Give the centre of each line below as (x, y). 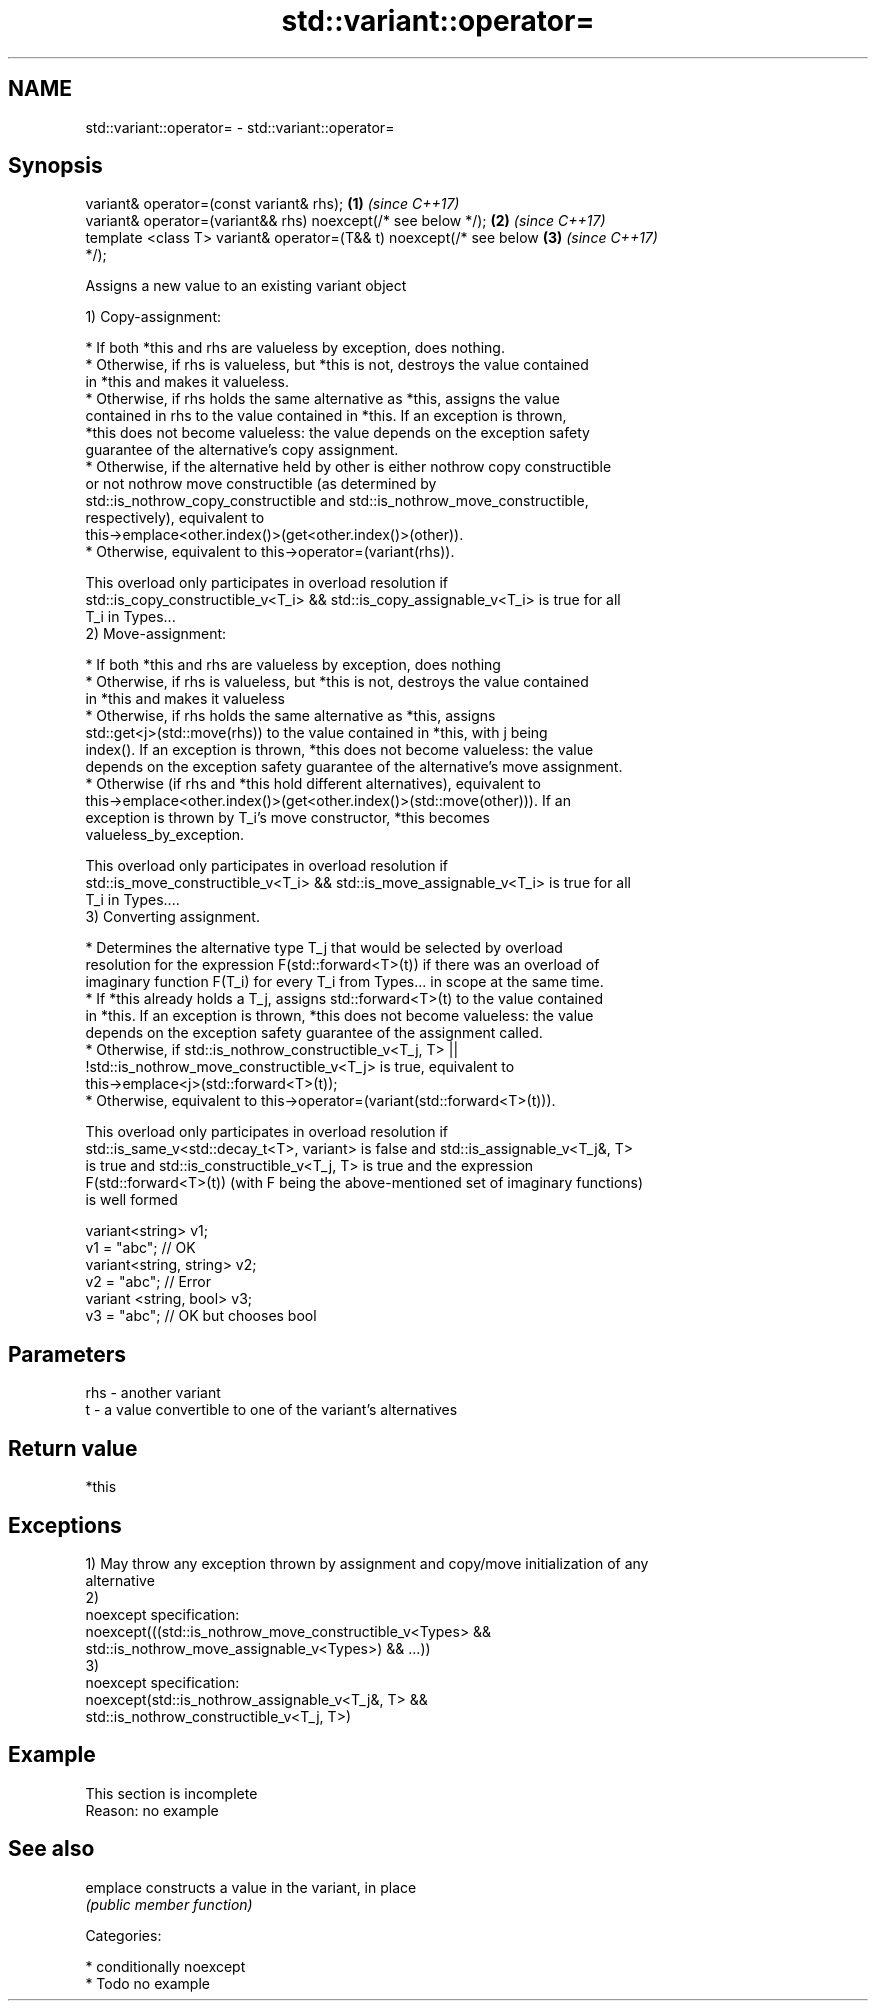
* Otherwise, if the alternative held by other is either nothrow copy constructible (348, 467)
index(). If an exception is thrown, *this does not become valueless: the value (339, 750)
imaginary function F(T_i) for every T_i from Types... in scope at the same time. (344, 982)
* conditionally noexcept (165, 1966)
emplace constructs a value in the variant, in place (251, 1887)
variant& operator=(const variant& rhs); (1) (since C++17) (272, 204)
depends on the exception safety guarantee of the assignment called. (314, 1033)
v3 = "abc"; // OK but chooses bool (201, 1316)
